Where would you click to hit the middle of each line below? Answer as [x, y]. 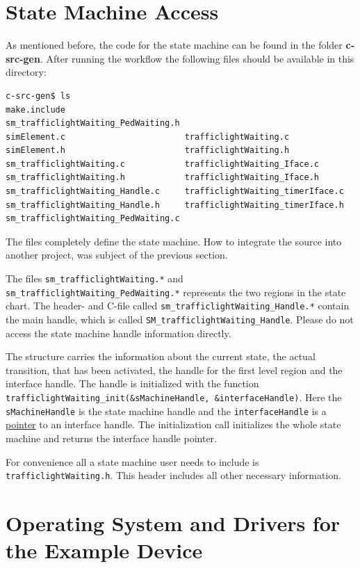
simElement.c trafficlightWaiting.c [148, 137]
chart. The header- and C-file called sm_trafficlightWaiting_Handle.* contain [178, 306]
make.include [35, 109]
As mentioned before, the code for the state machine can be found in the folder [174, 45]
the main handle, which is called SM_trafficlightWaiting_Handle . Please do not [180, 319]
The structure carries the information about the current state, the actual [161, 356]
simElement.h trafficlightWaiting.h [148, 151]
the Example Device [104, 550]
